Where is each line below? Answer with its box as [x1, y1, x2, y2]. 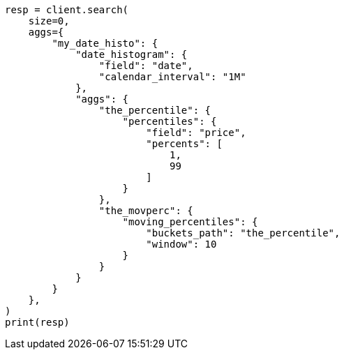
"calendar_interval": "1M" [98, 71, 246, 82]
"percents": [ [146, 138, 223, 149]
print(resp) [5, 317, 70, 328]
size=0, [28, 15, 70, 27]
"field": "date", [98, 60, 193, 71]
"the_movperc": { [98, 205, 193, 216]
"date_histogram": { [75, 49, 188, 60]
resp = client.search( [5, 4, 129, 15]
